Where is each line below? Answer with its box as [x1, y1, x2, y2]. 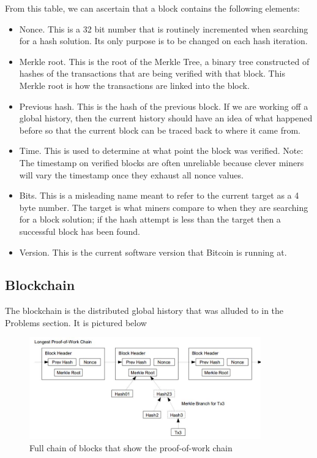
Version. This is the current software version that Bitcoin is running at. [19, 245, 287, 258]
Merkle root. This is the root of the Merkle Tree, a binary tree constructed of [19, 55, 310, 67]
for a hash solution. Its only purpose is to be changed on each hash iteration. [19, 34, 308, 47]
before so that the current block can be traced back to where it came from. [19, 123, 300, 136]
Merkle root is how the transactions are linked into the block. [19, 78, 250, 91]
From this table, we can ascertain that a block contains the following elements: [5, 2, 300, 14]
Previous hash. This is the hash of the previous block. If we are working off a [19, 99, 308, 112]
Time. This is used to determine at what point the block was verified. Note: [19, 144, 304, 157]
